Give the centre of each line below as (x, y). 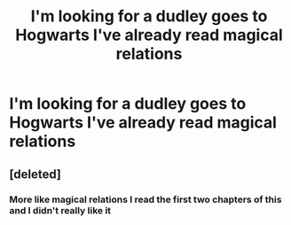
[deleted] (35, 174)
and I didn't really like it (60, 210)
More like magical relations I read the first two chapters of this (145, 199)
